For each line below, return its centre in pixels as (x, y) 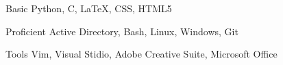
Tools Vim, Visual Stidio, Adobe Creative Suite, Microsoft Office (141, 54)
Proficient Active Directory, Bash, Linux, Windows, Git (122, 31)
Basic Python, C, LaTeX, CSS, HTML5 (89, 8)
